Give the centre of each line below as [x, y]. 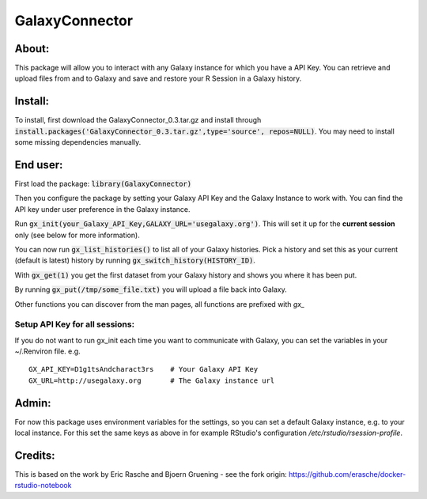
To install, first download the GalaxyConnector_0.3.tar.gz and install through [138, 120]
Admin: [33, 403]
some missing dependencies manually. [78, 142]
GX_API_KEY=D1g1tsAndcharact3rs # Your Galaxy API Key [144, 369]
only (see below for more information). [77, 235]
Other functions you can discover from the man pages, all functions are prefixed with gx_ [160, 304]
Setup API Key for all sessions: [74, 324]
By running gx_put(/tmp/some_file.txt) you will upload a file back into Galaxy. [151, 289]
